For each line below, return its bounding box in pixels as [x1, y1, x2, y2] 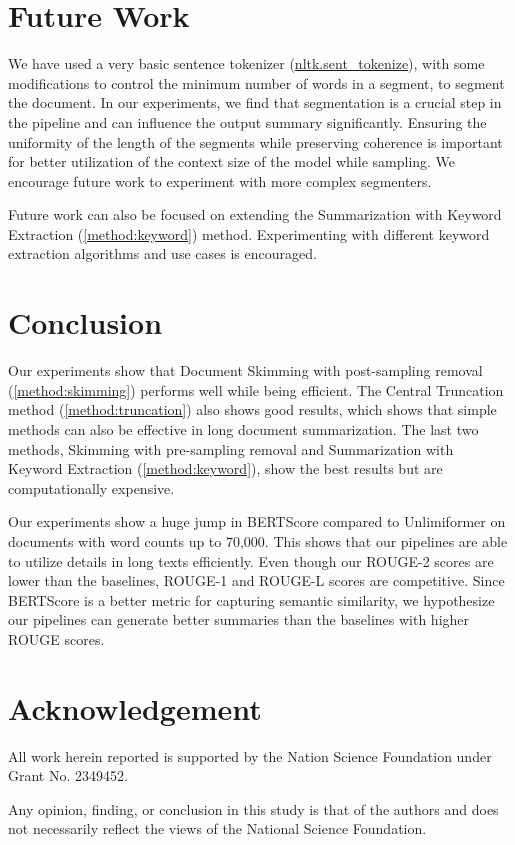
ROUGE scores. [8, 628, 105, 649]
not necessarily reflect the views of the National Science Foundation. [8, 818, 427, 839]
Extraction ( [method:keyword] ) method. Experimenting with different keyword [8, 223, 490, 244]
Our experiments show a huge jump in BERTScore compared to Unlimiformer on [8, 511, 506, 532]
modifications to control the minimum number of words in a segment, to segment [8, 72, 505, 93]
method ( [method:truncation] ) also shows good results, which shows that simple [8, 399, 497, 420]
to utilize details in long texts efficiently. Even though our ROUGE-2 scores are [8, 550, 494, 571]
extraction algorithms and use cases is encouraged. [8, 243, 317, 264]
